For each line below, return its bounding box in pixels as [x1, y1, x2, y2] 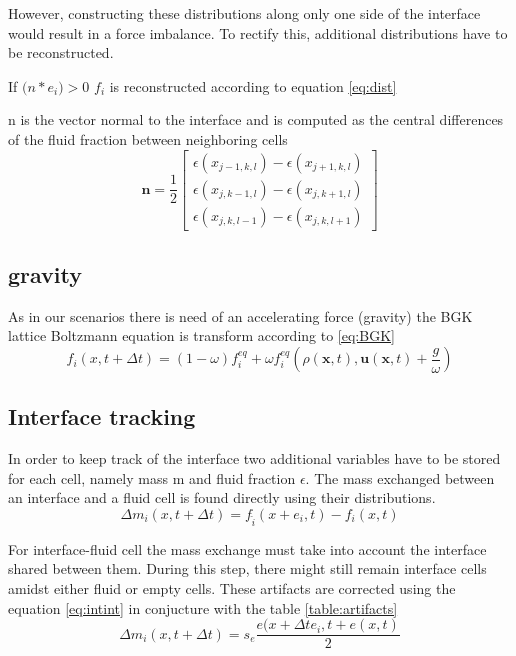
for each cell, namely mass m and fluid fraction [8, 467, 296, 488]
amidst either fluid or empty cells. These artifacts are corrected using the [8, 577, 456, 598]
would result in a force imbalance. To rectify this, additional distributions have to [8, 22, 508, 43]
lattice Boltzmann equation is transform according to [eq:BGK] [8, 325, 395, 346]
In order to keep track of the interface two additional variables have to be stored [8, 448, 501, 469]
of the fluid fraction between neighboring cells [8, 128, 288, 149]
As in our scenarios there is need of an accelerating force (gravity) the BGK [8, 305, 473, 326]
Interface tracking [8, 401, 196, 432]
